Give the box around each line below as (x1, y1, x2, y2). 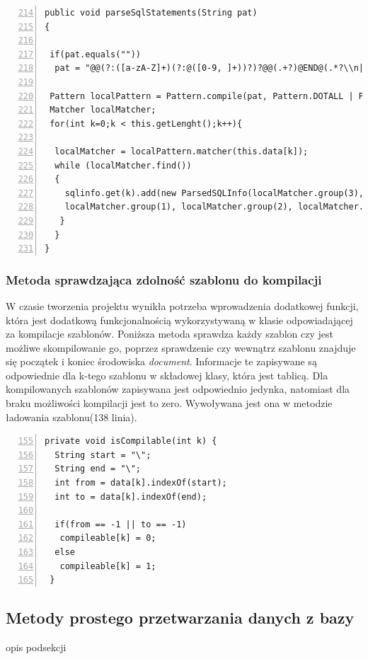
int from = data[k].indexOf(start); (54, 478, 227, 488)
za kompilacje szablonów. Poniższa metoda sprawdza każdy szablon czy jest (6, 326, 333, 341)
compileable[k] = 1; (59, 561, 156, 571)
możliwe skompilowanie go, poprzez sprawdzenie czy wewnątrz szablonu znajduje (6, 340, 356, 355)
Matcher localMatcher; (50, 105, 156, 115)
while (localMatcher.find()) (54, 160, 192, 171)
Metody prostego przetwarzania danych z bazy (6, 607, 355, 629)
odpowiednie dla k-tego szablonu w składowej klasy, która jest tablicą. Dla (6, 367, 328, 382)
